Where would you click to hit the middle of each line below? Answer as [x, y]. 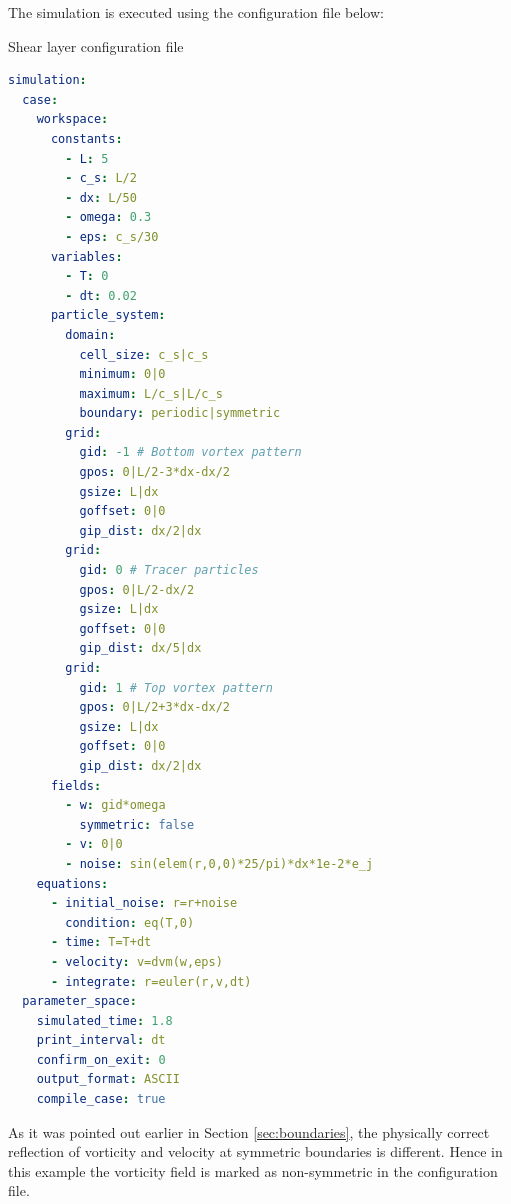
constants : [86, 138]
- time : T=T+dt [101, 942]
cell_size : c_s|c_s [144, 354]
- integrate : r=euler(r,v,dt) [151, 981]
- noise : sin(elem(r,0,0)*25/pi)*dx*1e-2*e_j [219, 863]
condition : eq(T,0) [130, 922]
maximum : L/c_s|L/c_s [151, 393]
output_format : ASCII [108, 1079]
